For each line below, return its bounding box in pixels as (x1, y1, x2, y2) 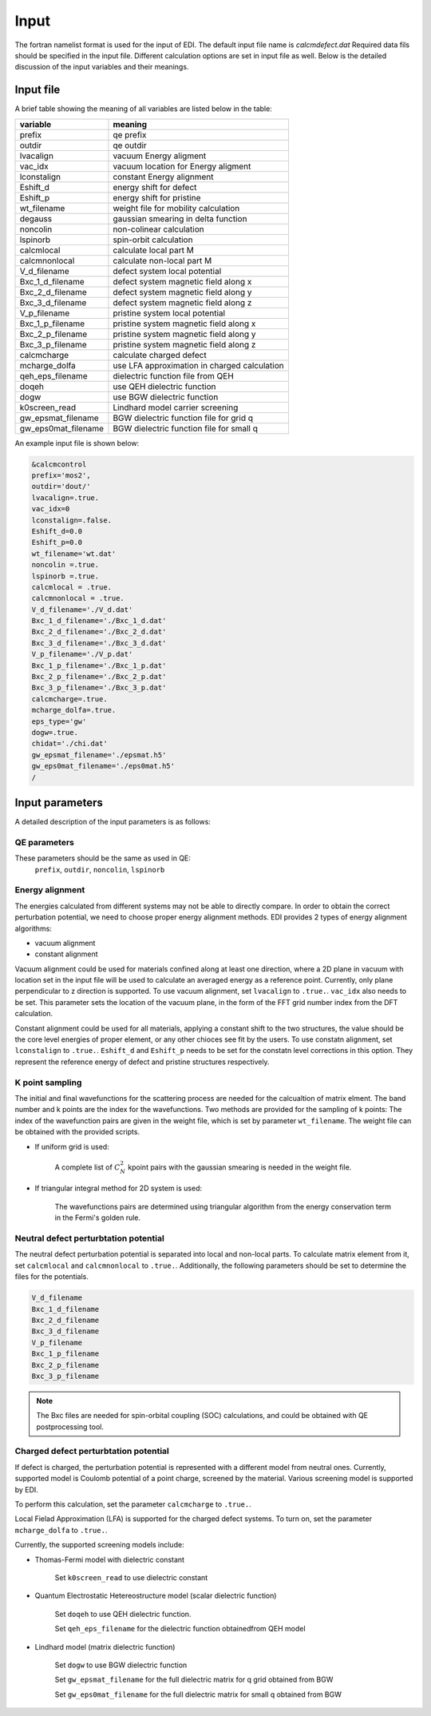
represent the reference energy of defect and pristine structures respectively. (14, 1057, 271, 1067)
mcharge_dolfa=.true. (31, 705, 117, 715)
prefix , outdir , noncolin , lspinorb (34, 864, 165, 874)
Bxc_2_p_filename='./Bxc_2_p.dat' (31, 672, 167, 681)
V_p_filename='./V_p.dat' (31, 649, 133, 659)
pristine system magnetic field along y (113, 328, 256, 340)
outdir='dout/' (31, 482, 91, 491)
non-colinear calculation (113, 224, 204, 235)
